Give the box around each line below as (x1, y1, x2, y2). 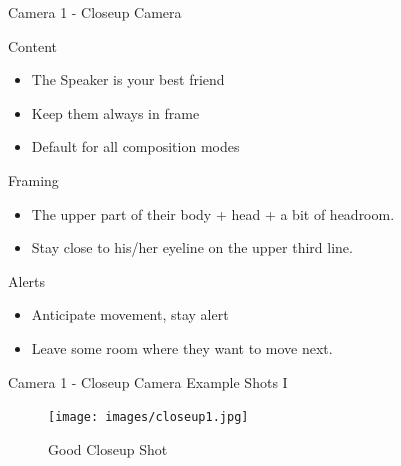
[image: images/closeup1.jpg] (48, 410, 249, 425)
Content (8, 35, 57, 56)
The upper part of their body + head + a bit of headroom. (31, 203, 395, 224)
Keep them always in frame (31, 102, 200, 123)
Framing (8, 169, 59, 190)
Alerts (8, 270, 46, 291)
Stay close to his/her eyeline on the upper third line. (31, 237, 353, 258)
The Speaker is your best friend (31, 69, 225, 90)
